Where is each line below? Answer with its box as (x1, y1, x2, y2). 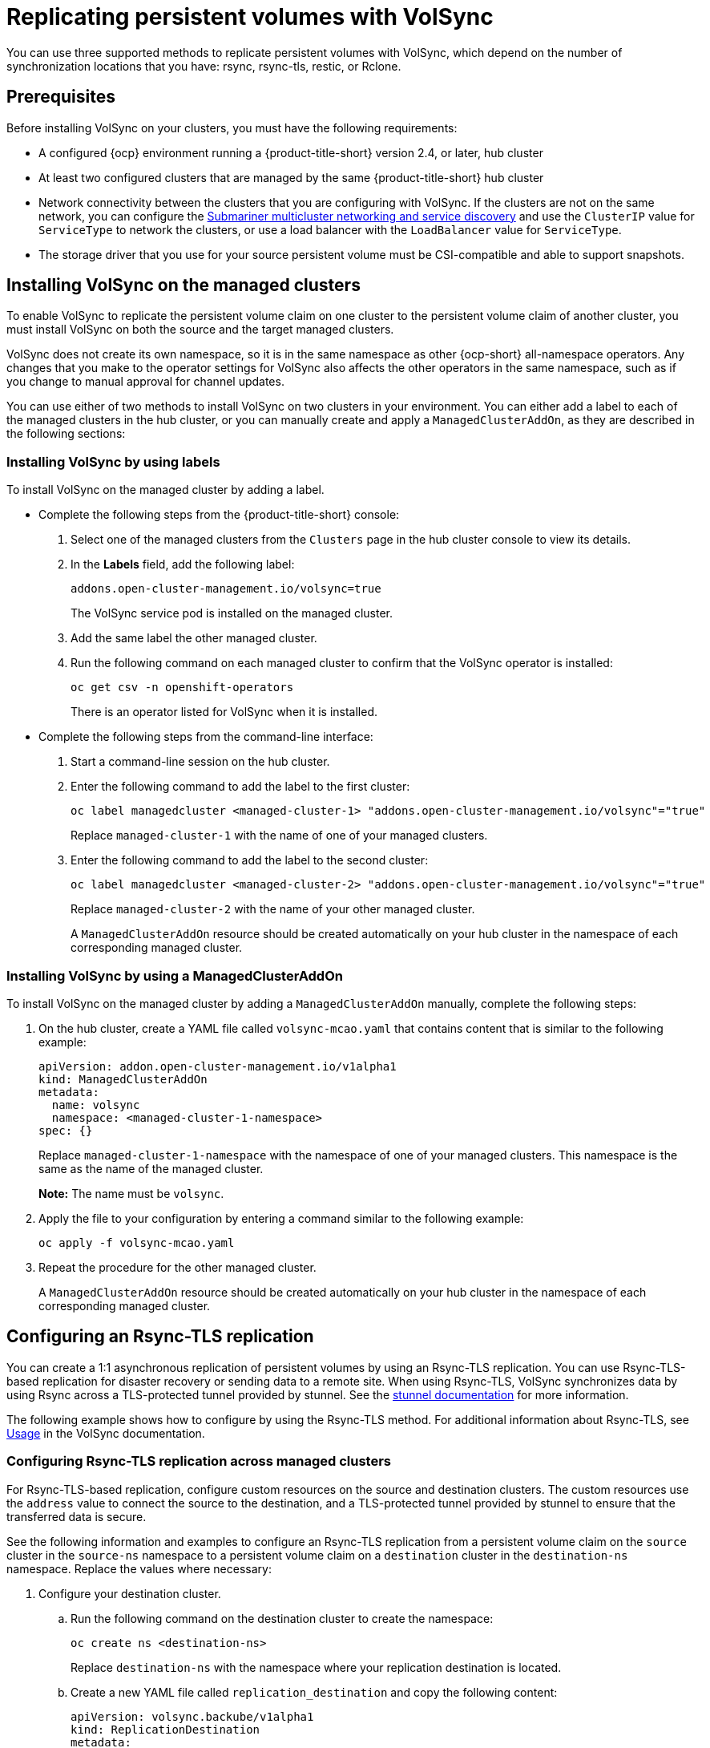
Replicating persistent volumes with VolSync (6, 3, 494, 30)
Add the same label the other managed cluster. (71, 631, 317, 645)
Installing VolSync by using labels (6, 453, 220, 470)
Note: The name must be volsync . (38, 1186, 224, 1200)
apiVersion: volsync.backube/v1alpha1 (71, 1710, 314, 1723)
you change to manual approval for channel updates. (6, 374, 284, 389)
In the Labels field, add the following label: (71, 557, 295, 572)
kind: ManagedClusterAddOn (38, 1072, 208, 1086)
